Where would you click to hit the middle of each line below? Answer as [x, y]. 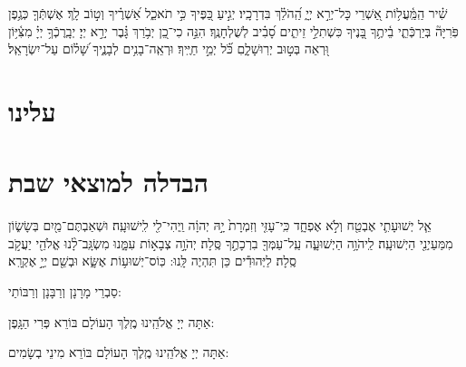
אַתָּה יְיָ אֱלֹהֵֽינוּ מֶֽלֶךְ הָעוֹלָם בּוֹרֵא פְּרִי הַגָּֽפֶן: [112, 321]
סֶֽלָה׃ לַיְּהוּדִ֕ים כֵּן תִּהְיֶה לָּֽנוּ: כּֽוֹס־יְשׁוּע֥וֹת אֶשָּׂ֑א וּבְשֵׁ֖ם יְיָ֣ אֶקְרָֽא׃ [152, 261]
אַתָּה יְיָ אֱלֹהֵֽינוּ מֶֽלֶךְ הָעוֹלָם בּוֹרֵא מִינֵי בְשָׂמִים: [119, 352]
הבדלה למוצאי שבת [108, 182]
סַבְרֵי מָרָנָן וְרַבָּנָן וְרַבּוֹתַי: [65, 291]
